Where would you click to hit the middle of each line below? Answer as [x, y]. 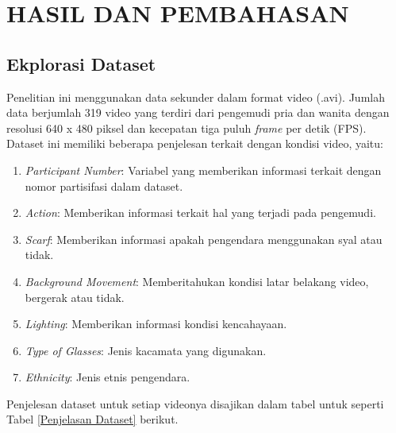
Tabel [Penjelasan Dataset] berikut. [92, 419]
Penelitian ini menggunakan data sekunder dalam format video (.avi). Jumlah [196, 97]
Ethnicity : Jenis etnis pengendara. [108, 377]
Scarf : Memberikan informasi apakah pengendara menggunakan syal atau [204, 239]
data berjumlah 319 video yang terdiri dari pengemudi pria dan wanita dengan [198, 112]
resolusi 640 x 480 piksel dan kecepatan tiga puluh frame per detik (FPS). [186, 128]
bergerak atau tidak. [75, 297]
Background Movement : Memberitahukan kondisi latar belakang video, [197, 281]
